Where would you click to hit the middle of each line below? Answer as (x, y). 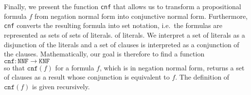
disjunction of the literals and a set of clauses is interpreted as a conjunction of (122, 44)
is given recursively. (61, 86)
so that (14, 67)
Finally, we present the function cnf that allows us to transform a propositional (123, 6)
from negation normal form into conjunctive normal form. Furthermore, (141, 16)
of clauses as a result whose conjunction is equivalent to (87, 77)
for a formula (75, 67)
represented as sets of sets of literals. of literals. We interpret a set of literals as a (125, 34)
